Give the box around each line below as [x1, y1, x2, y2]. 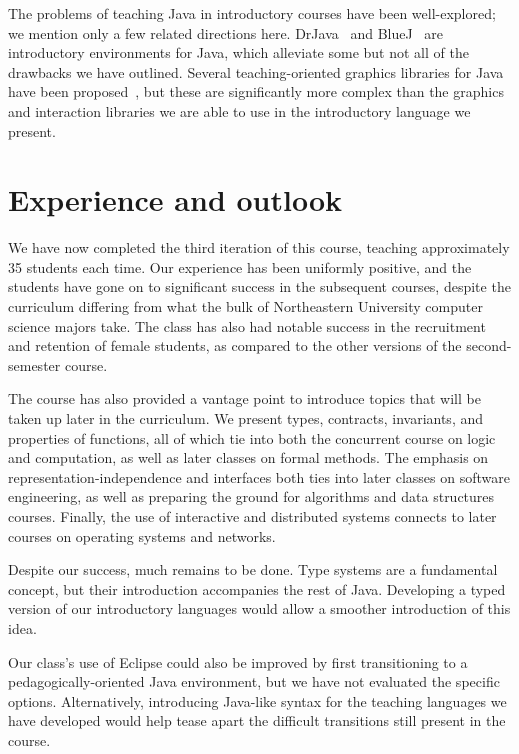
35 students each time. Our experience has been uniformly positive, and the [8, 256, 472, 277]
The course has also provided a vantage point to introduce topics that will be [8, 388, 481, 409]
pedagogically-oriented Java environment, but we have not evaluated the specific [8, 671, 500, 692]
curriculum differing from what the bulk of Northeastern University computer [8, 296, 483, 317]
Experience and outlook [8, 179, 343, 220]
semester [8, 354, 61, 375]
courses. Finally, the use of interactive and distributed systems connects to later [8, 506, 497, 526]
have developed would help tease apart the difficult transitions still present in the [8, 710, 506, 731]
